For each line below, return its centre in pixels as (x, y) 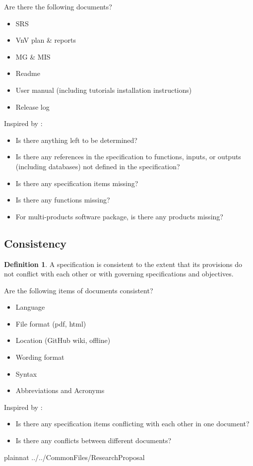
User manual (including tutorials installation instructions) (104, 90)
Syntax (26, 373)
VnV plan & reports (46, 40)
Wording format (40, 357)
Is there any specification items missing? (77, 183)
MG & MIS (33, 56)
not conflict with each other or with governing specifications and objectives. (119, 274)
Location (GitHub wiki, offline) (63, 340)
